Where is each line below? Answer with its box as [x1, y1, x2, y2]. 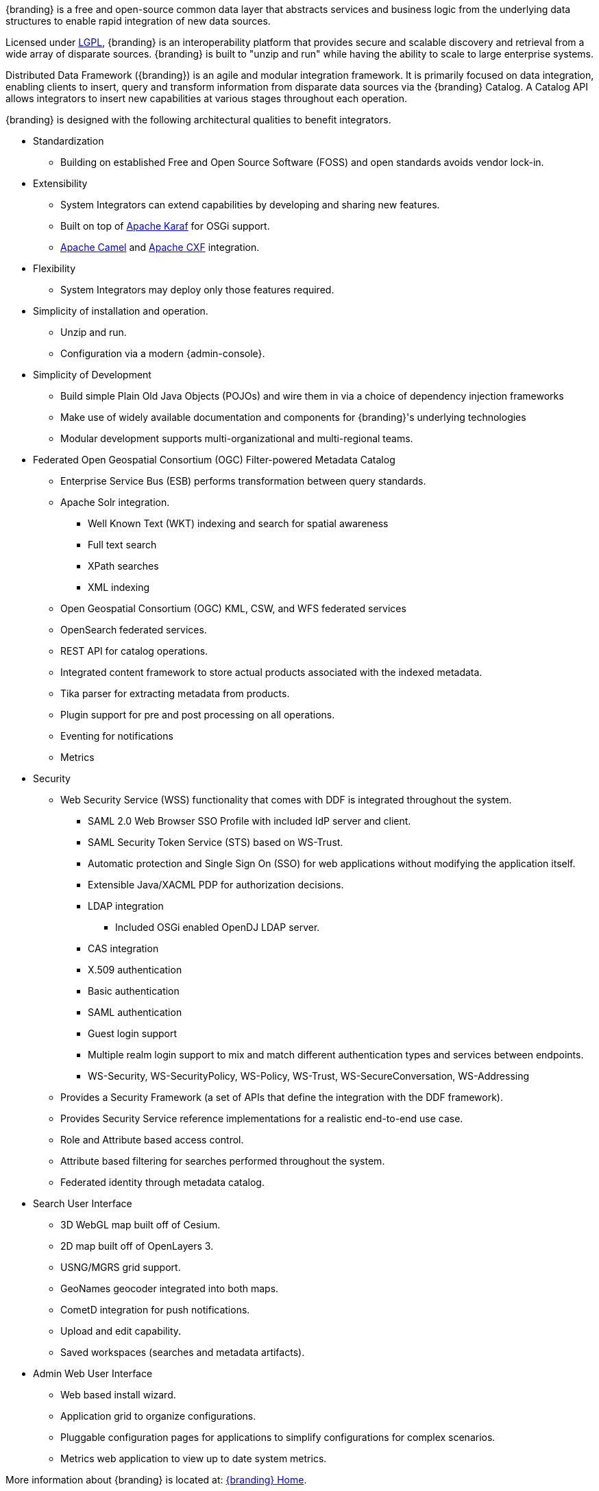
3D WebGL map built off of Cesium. [60, 1219, 221, 1231]
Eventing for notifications [60, 730, 173, 742]
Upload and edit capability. [60, 1325, 182, 1337]
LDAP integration [88, 900, 164, 912]
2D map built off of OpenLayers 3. [60, 1240, 214, 1252]
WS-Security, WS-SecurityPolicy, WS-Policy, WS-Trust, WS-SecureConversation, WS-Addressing [88, 1070, 530, 1082]
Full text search [88, 539, 157, 550]
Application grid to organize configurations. [60, 1410, 256, 1422]
